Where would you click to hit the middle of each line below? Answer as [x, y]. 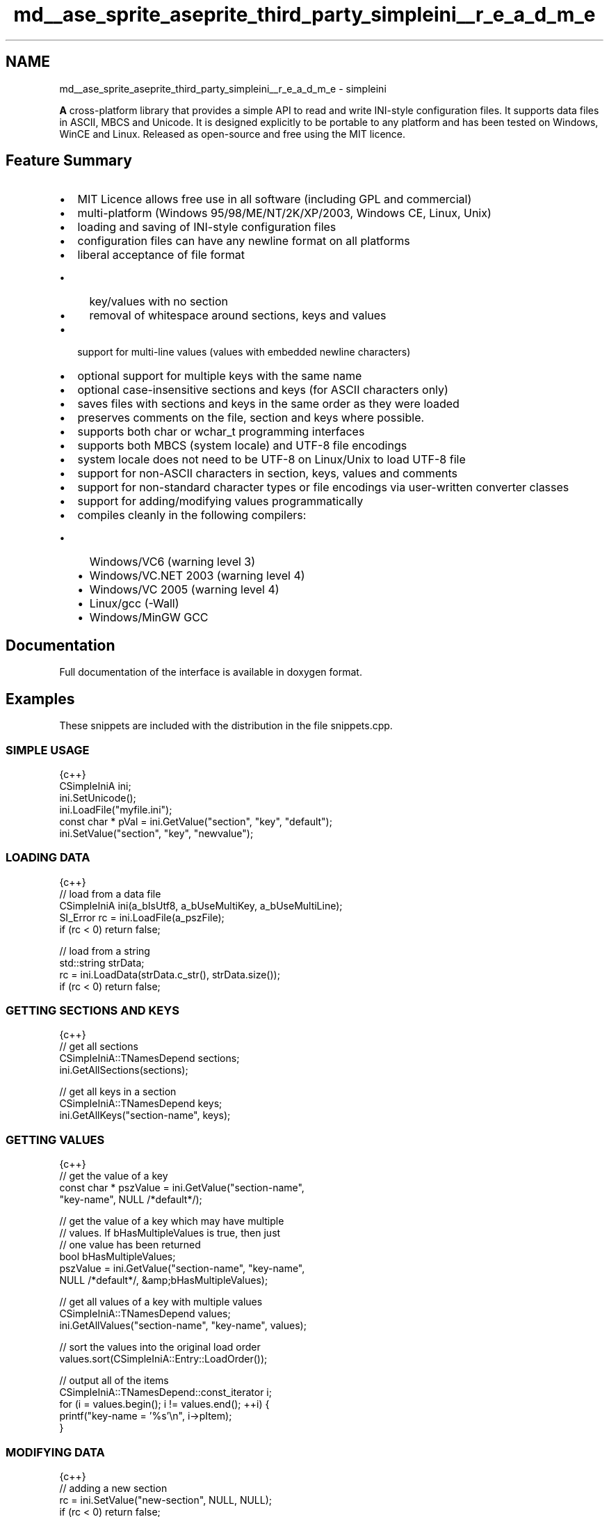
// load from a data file [110, 893]
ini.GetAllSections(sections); [124, 1070]
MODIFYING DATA [55, 1452]
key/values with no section [159, 302]
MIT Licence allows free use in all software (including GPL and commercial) [275, 199]
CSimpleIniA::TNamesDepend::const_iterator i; [165, 1392]
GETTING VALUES [55, 1139]
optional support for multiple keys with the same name [220, 376]
